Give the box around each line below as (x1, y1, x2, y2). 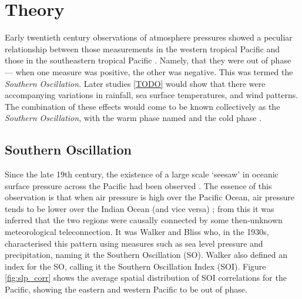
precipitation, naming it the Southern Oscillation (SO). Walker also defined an (5, 248, 288, 261)
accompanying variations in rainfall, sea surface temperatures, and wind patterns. (5, 89, 298, 101)
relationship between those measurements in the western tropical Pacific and (5, 42, 280, 55)
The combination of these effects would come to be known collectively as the (5, 100, 280, 112)
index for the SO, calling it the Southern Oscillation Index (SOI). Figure (5, 260, 266, 272)
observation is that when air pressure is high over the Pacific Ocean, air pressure (5, 191, 294, 203)
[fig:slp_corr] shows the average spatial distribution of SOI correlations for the (5, 271, 287, 284)
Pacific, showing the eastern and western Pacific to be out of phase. (5, 283, 247, 295)
